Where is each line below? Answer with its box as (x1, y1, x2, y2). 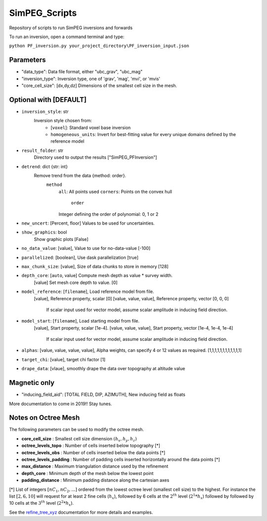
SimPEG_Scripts (9, 7, 77, 18)
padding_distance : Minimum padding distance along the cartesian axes (21, 477, 170, 483)
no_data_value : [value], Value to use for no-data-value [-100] (21, 245, 151, 251)
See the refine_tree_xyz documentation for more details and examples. (9, 509, 153, 515)
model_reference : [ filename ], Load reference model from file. (21, 288, 154, 294)
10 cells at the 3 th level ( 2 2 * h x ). (9, 500, 74, 507)
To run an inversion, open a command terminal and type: (9, 34, 125, 40)
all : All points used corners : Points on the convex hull (58, 189, 173, 194)
